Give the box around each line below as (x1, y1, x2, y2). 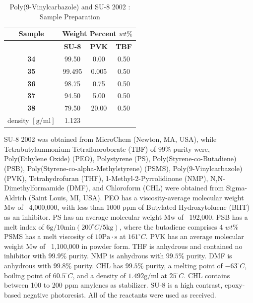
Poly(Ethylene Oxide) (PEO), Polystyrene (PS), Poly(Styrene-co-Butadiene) (4, 153, 237, 164)
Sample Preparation (40, 11, 100, 21)
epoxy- (224, 280, 245, 290)
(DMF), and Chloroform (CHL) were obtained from (66, 182, 224, 193)
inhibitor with (4, 250, 46, 261)
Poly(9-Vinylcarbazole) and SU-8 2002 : (9, 1, 130, 11)
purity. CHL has (73, 260, 124, 270)
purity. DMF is (187, 250, 232, 261)
